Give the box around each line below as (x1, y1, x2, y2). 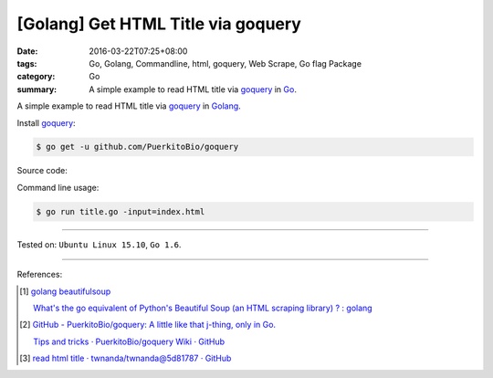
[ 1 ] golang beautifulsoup (19, 286, 111, 297)
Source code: (16, 165, 68, 176)
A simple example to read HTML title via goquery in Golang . (16, 100, 241, 111)
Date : (16, 46, 38, 57)
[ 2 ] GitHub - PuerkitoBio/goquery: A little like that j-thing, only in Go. (19, 320, 277, 331)
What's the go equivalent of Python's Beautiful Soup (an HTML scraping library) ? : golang (33, 302, 373, 313)
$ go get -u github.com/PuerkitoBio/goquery (36, 142, 239, 152)
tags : (16, 58, 37, 68)
